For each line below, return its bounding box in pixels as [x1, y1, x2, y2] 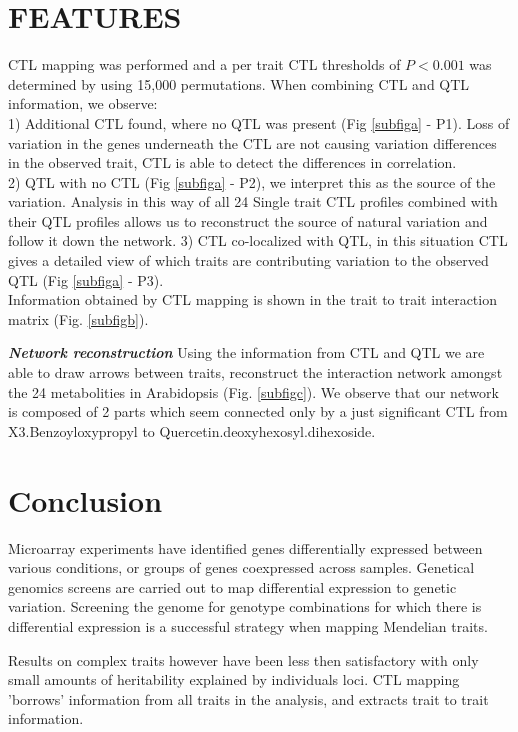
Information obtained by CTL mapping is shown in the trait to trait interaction [8, 289, 497, 310]
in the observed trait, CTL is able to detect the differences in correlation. [8, 152, 457, 173]
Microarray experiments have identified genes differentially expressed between [8, 537, 483, 558]
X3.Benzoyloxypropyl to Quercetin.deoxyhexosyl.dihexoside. [8, 420, 376, 441]
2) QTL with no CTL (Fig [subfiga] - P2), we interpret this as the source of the [8, 171, 496, 192]
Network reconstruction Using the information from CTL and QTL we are [8, 342, 485, 363]
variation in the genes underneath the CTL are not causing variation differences [8, 132, 497, 153]
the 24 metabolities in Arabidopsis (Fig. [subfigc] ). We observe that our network [8, 381, 499, 402]
